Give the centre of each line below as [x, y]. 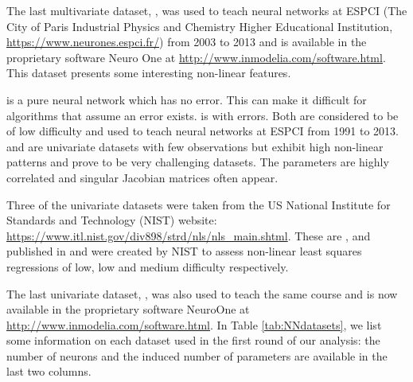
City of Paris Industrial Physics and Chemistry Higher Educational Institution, [200, 26]
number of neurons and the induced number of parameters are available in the [197, 355]
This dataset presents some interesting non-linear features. [149, 73]
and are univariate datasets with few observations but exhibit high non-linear [195, 146]
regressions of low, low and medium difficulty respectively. [148, 266]
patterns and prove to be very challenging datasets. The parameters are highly [198, 162]
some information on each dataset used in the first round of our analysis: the [193, 340]
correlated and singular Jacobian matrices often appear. [142, 177]
